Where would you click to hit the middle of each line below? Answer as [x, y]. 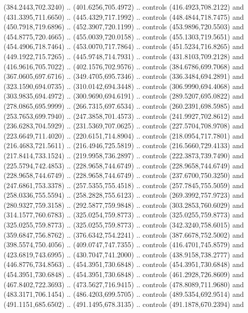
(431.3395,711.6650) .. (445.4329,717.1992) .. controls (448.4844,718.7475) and [124, 16]
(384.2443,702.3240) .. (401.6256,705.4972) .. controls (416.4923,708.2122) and [124, 7]
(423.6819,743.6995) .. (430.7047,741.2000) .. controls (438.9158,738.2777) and [124, 254]
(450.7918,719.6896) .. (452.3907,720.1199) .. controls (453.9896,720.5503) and [124, 27]
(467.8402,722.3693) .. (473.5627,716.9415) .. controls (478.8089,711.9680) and [124, 284]
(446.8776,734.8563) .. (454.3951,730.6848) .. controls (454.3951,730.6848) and [124, 264]
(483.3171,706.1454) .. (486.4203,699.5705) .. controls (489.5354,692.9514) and [124, 294]
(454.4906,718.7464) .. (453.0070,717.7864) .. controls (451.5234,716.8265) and [124, 46]
